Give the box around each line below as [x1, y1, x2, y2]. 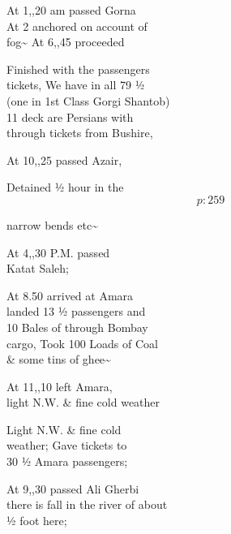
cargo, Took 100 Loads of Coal [6, 334, 158, 351]
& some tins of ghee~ [6, 351, 111, 368]
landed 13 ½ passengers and [6, 303, 146, 320]
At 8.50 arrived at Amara [6, 286, 134, 304]
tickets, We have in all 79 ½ [6, 76, 145, 93]
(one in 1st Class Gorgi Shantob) [6, 92, 170, 109]
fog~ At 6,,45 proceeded [6, 33, 125, 50]
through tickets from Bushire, [6, 124, 153, 141]
